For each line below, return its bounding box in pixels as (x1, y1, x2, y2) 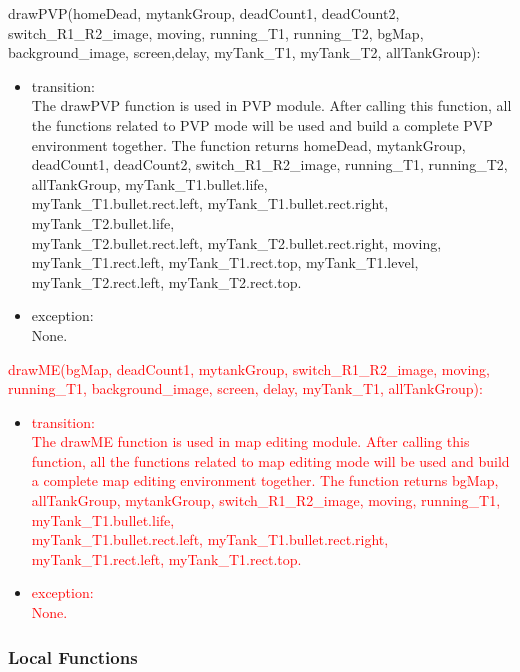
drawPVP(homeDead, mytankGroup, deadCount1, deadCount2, (8, 3, 400, 23)
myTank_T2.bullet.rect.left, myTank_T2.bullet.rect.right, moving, (31, 232, 442, 253)
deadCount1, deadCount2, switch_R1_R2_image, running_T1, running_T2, (31, 154, 508, 175)
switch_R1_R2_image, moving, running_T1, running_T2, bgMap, (8, 22, 424, 43)
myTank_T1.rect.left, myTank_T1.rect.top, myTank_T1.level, (31, 252, 419, 273)
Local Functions (8, 644, 138, 669)
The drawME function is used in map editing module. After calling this (31, 431, 470, 452)
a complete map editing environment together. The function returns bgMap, (31, 470, 499, 491)
